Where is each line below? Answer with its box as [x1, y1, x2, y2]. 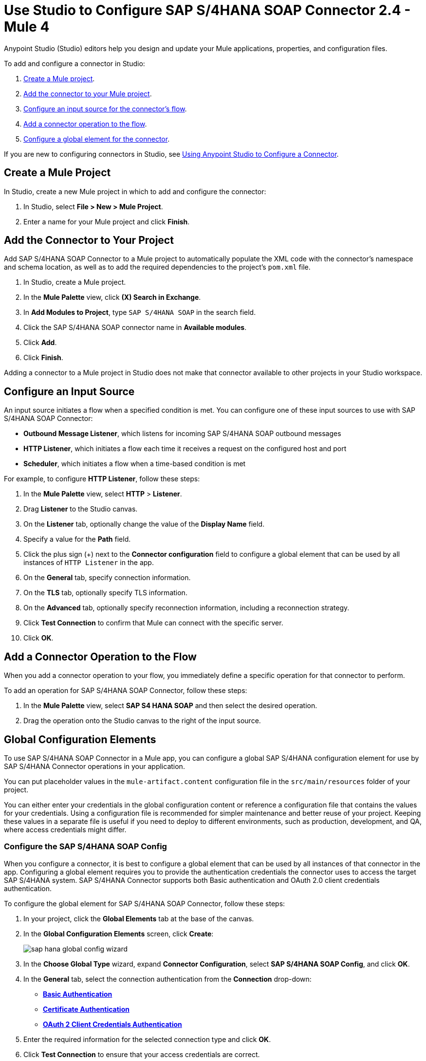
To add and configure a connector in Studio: [4, 59, 145, 68]
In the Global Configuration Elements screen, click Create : [23, 929, 214, 938]
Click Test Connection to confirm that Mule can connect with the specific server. [23, 619, 283, 627]
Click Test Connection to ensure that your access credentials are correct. [23, 1050, 260, 1059]
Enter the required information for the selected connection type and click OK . [23, 1035, 271, 1043]
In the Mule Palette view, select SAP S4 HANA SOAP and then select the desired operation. [23, 701, 317, 710]
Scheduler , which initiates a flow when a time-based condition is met [23, 459, 246, 468]
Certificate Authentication [43, 1005, 130, 1013]
